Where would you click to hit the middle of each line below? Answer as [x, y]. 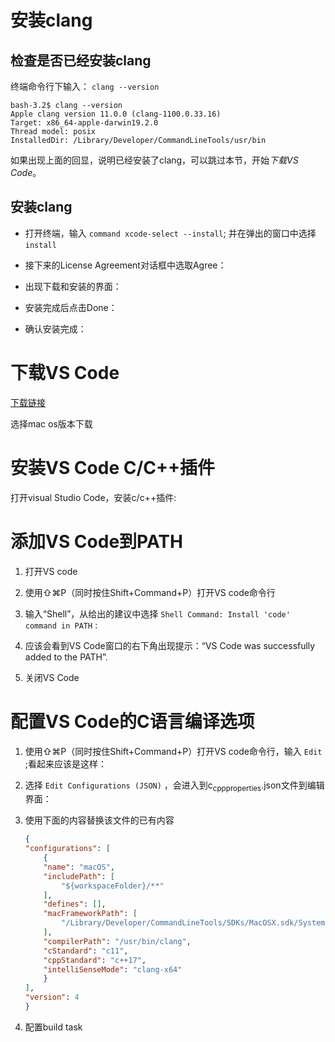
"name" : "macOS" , [79, 867]
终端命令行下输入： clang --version [85, 86]
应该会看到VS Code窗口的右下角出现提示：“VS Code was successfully [170, 645]
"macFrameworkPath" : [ [90, 914]
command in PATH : [61, 625]
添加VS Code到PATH [96, 541]
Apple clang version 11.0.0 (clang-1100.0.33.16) [116, 114]
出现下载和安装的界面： [73, 286]
